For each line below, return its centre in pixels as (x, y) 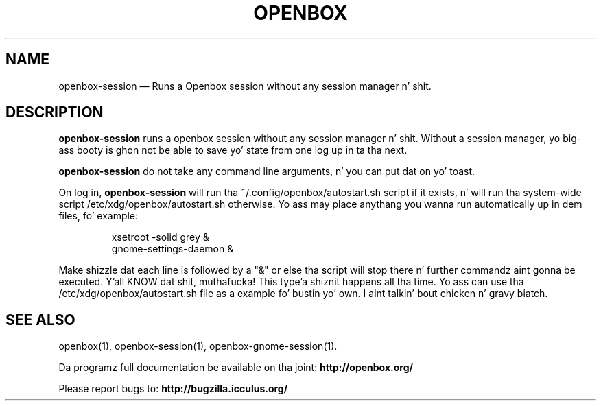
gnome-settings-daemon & (173, 249)
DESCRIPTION (55, 112)
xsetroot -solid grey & (160, 237)
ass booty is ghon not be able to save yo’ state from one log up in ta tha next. (233, 150)
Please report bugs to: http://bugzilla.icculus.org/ (173, 389)
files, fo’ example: (98, 216)
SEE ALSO (40, 320)
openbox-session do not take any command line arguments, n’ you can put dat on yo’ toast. (267, 171)
